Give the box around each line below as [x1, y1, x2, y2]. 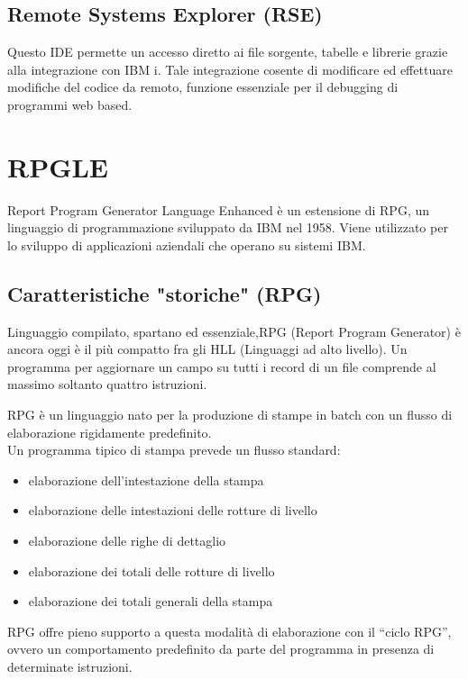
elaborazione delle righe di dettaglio [28, 531, 226, 550]
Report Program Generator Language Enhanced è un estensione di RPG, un [7, 200, 430, 219]
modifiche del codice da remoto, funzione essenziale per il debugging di [7, 77, 399, 96]
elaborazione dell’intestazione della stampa [28, 470, 264, 489]
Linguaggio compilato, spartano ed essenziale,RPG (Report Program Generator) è [7, 321, 461, 340]
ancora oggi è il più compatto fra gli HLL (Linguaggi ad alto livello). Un [7, 339, 408, 358]
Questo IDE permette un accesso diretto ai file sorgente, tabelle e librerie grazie [7, 42, 448, 61]
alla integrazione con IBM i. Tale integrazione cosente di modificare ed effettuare [7, 59, 453, 78]
